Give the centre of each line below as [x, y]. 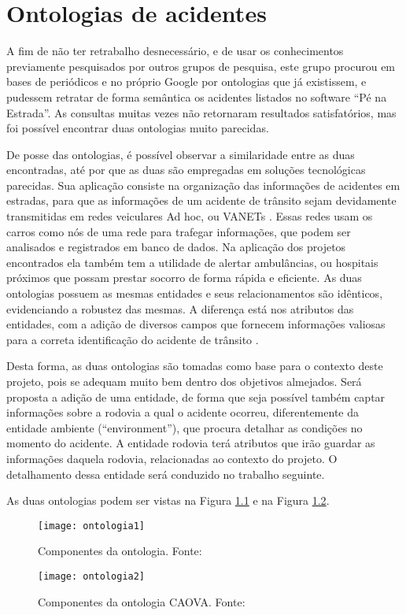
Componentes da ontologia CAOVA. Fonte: [142, 601]
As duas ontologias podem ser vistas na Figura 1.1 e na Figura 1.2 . [168, 500]
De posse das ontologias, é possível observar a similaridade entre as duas [181, 154]
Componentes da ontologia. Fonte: [120, 551]
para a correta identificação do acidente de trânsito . [133, 339]
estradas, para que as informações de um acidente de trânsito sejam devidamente [201, 200]
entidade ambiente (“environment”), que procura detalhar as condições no [185, 427]
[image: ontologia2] [92, 576]
